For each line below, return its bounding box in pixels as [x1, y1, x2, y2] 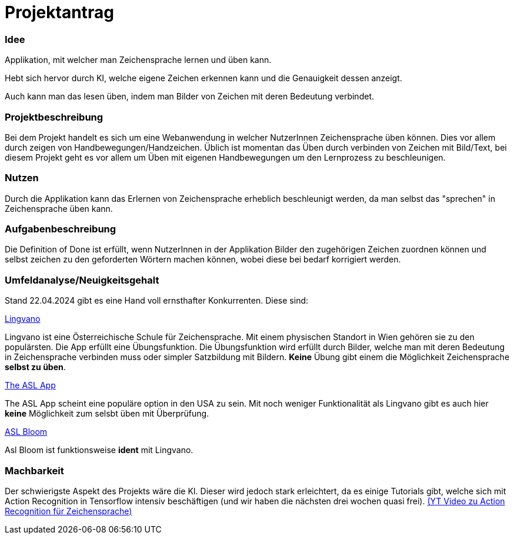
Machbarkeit [5, 464, 64, 477]
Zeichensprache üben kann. [5, 203, 113, 214]
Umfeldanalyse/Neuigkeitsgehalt [5, 274, 159, 286]
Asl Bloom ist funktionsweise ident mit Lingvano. [5, 445, 193, 455]
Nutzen [5, 172, 39, 184]
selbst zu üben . [5, 362, 66, 372]
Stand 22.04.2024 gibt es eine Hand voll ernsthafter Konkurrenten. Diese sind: [5, 295, 309, 306]
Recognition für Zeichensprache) [5, 505, 132, 516]
